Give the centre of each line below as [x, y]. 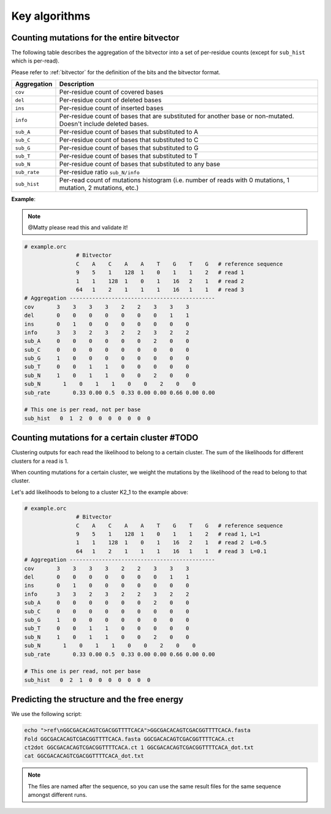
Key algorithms [51, 16]
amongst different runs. [58, 795]
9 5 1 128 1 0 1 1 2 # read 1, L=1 [168, 534]
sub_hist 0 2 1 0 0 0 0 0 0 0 [87, 680]
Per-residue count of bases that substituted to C [129, 140]
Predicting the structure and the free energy [97, 700]
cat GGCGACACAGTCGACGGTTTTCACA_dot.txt [84, 756]
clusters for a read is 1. [40, 461]
